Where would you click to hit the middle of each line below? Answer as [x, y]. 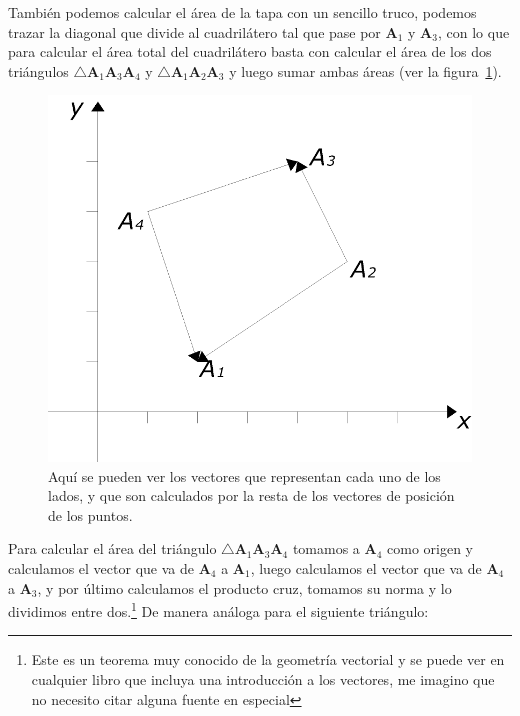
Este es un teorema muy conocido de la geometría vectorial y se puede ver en [268, 659]
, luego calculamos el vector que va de [366, 567]
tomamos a [326, 548]
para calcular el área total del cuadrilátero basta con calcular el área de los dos [250, 51]
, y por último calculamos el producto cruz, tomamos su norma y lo [244, 587]
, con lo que [473, 31]
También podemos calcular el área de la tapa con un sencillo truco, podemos [242, 12]
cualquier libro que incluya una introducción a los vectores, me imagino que [263, 678]
